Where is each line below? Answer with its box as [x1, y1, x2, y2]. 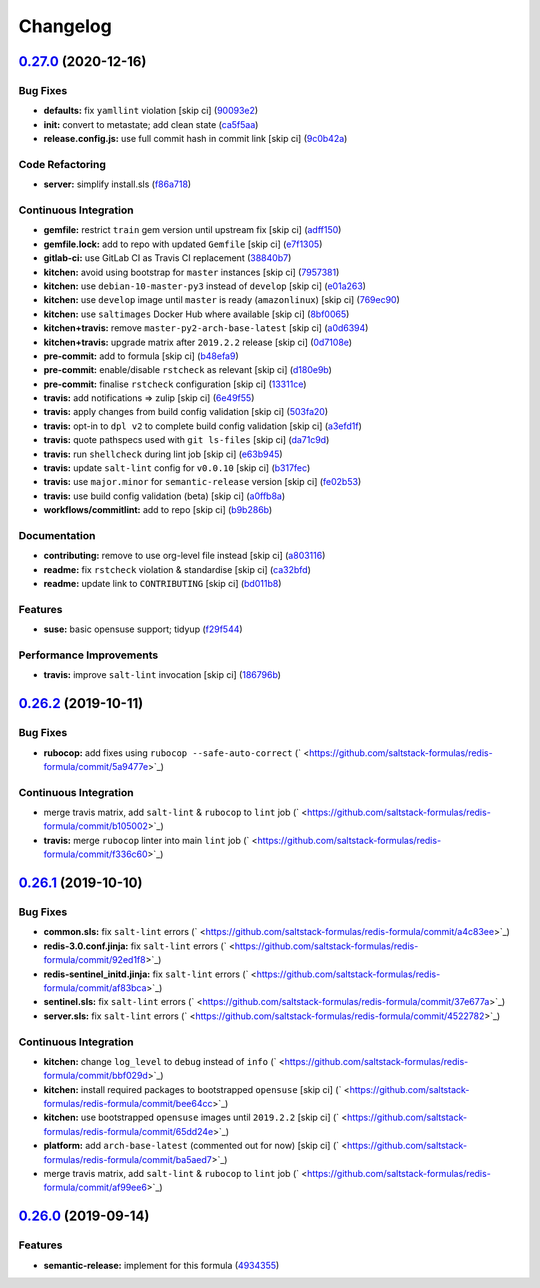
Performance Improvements [18, 648, 159, 662]
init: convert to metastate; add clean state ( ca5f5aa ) [43, 118, 259, 130]
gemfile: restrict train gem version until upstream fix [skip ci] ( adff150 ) [43, 224, 342, 236]
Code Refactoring [18, 157, 107, 171]
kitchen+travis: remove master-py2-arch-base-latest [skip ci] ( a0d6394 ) [43, 322, 369, 334]
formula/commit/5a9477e [43, 760, 149, 772]
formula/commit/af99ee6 [43, 1181, 147, 1194]
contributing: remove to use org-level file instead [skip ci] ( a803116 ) [43, 550, 326, 562]
